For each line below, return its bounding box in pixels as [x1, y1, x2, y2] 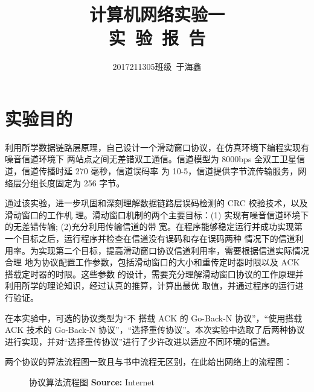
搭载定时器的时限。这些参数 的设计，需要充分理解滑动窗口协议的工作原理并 [5, 267, 304, 280]
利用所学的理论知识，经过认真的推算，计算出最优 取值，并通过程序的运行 [5, 279, 295, 292]
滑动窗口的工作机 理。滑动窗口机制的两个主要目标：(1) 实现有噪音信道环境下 [5, 208, 309, 221]
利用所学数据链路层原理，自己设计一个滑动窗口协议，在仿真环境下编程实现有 [5, 141, 309, 153]
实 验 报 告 [108, 25, 206, 50]
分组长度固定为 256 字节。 [21, 176, 125, 189]
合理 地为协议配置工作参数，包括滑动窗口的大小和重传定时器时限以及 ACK [5, 256, 300, 268]
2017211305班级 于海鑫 [112, 60, 202, 73]
